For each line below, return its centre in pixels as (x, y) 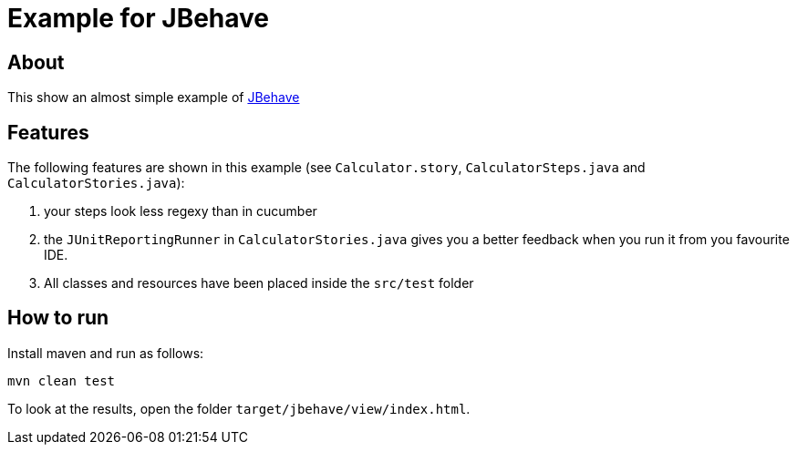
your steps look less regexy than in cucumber (181, 211)
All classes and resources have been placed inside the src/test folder (259, 283)
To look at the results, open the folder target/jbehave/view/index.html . (239, 408)
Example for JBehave (139, 18)
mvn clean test (62, 380)
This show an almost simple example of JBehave (154, 98)
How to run (58, 318)
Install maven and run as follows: (106, 353)
